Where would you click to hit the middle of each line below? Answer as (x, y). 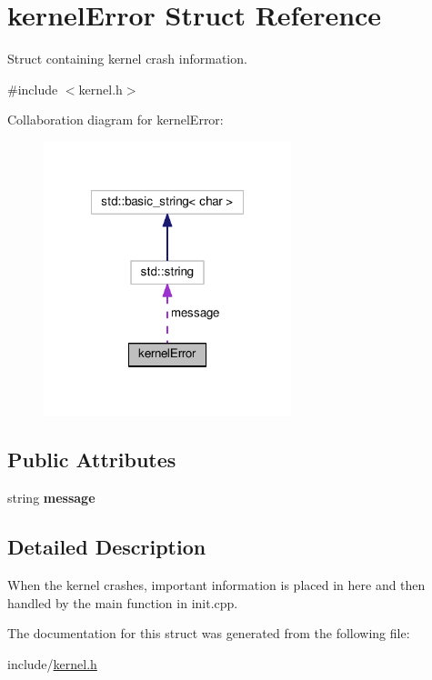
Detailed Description (107, 547)
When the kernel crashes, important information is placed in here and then (216, 584)
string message (51, 498)
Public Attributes (92, 460)
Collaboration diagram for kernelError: (116, 120)
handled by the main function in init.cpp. (123, 602)
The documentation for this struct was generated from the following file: (209, 633)
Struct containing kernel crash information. (127, 59)
